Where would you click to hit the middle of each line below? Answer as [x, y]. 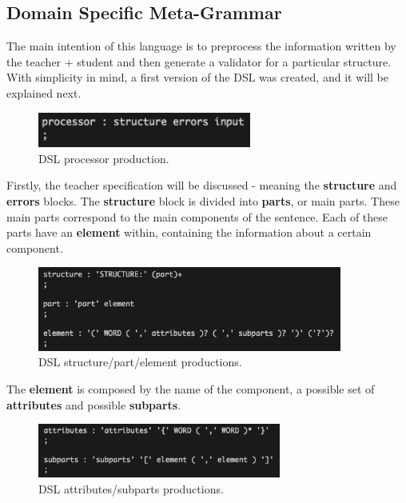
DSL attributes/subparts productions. [131, 489]
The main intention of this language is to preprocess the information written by [201, 46]
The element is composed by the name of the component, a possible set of [191, 389]
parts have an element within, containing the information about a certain [189, 232]
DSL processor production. [104, 158]
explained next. [44, 92]
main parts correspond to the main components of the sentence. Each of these [197, 216]
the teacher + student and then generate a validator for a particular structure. [199, 61]
